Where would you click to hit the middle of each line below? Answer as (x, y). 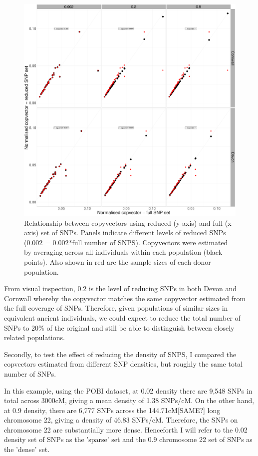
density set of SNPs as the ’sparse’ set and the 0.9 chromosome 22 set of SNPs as (128, 439)
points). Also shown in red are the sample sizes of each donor (118, 261)
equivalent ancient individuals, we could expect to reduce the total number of (122, 317)
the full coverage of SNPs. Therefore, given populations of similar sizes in (116, 308)
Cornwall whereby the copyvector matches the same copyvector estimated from (125, 298)
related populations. (34, 337)
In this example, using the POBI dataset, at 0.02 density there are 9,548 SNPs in (128, 390)
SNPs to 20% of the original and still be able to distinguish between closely (119, 327)
